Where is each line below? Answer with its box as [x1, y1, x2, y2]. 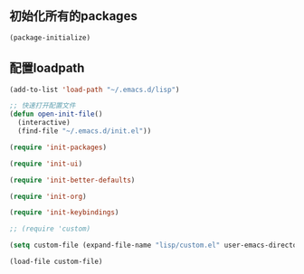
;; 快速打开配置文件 [9, 101, 76, 110]
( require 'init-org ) [9, 192, 88, 201]
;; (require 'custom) [9, 224, 91, 233]
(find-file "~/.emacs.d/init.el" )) [17, 127, 152, 136]
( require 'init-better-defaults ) [9, 175, 136, 184]
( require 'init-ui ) [9, 159, 83, 168]
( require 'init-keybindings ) [9, 208, 119, 217]
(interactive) [17, 118, 71, 128]
